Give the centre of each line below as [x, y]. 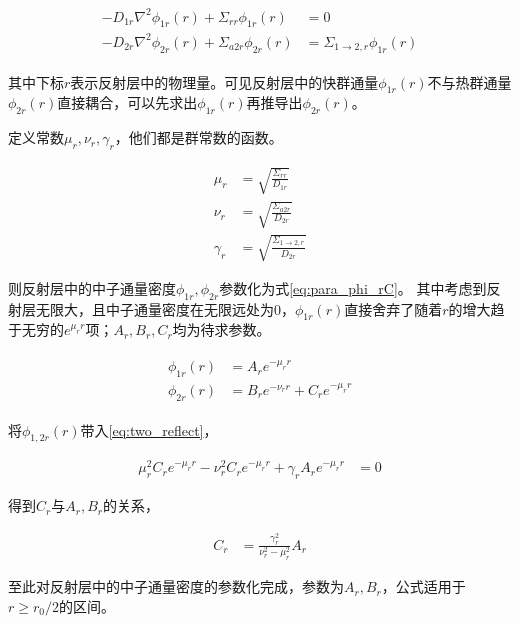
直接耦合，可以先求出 [127, 102]
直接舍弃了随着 [393, 308]
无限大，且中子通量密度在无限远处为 [154, 308]
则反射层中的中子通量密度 [92, 287]
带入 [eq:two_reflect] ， [149, 429]
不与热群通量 [469, 81]
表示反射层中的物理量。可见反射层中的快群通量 [224, 81]
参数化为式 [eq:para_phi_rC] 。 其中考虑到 [353, 287]
